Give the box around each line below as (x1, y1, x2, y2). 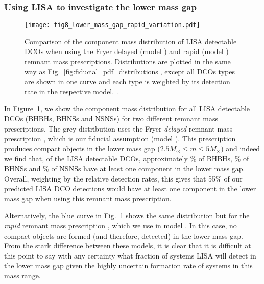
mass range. (4, 270, 41, 280)
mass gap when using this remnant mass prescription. (4, 193, 172, 203)
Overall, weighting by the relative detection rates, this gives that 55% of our (4, 173, 243, 184)
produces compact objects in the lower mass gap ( (4, 143, 160, 153)
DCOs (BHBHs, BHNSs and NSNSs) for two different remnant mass (4, 113, 218, 124)
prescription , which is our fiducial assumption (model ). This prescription (4, 133, 236, 144)
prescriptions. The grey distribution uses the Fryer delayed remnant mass (4, 123, 233, 134)
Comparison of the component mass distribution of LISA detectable (25, 36, 237, 46)
